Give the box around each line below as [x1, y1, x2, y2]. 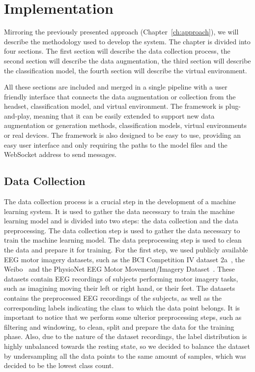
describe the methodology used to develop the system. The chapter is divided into [4, 36, 251, 46]
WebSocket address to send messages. [4, 149, 117, 159]
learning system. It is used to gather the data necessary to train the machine [4, 206, 235, 216]
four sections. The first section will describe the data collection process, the [4, 46, 230, 56]
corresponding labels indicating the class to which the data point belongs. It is [4, 302, 240, 312]
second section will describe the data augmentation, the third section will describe [4, 55, 251, 65]
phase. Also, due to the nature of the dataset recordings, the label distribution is [4, 331, 247, 341]
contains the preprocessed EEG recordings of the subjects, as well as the [4, 292, 222, 303]
